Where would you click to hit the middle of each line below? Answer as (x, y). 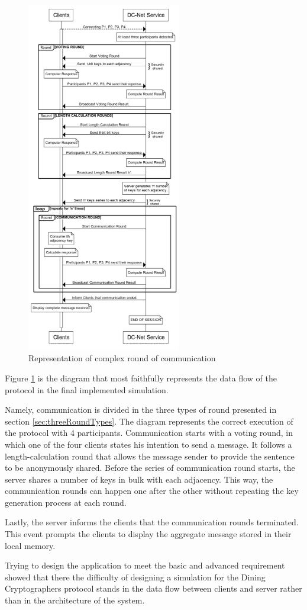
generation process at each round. (66, 502)
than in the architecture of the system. (75, 600)
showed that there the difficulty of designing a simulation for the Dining (135, 577)
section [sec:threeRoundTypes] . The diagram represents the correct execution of (149, 421)
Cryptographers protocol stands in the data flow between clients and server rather (153, 588)
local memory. (30, 545)
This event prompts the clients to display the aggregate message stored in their (148, 534)
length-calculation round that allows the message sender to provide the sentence (150, 456)
